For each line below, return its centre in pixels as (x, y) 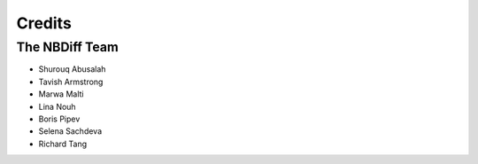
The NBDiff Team (68, 47)
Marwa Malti (61, 94)
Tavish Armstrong (71, 82)
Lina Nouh (57, 106)
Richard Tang (63, 144)
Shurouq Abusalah (72, 69)
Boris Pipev (59, 119)
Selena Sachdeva (70, 131)
